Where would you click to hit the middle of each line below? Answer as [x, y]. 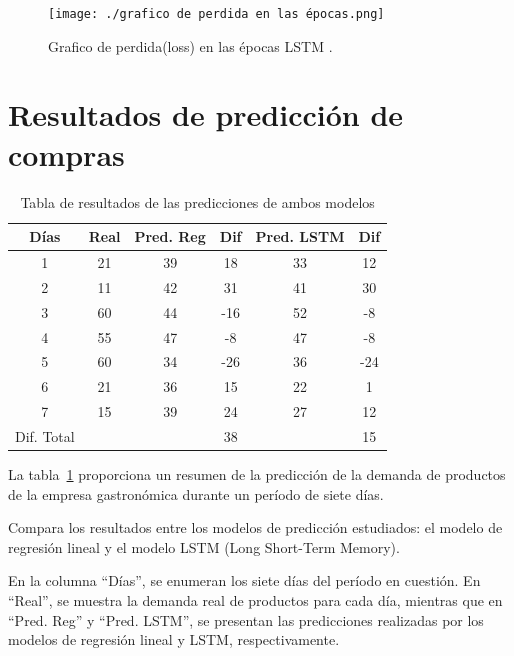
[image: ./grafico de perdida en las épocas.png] [216, 14]
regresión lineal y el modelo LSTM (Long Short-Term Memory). [204, 546]
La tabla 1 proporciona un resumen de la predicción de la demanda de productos [257, 474]
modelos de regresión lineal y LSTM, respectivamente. [174, 639]
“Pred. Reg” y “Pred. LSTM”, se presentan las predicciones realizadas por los [246, 619]
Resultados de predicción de [206, 114]
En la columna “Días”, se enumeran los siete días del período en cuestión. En [244, 580]
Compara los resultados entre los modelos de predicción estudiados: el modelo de [255, 527]
